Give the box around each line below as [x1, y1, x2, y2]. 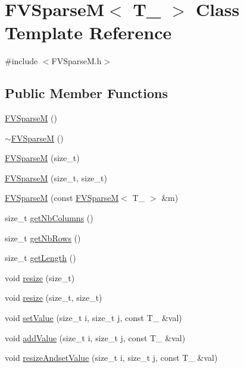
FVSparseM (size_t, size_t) [5, 171, 107, 184]
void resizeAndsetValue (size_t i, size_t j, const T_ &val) [5, 351, 218, 364]
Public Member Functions [5, 84, 168, 102]
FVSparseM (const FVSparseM [5, 191, 119, 204]
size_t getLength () [5, 251, 76, 264]
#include [5, 55, 38, 67]
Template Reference [5, 20, 172, 45]
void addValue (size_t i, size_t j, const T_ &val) [5, 331, 186, 344]
